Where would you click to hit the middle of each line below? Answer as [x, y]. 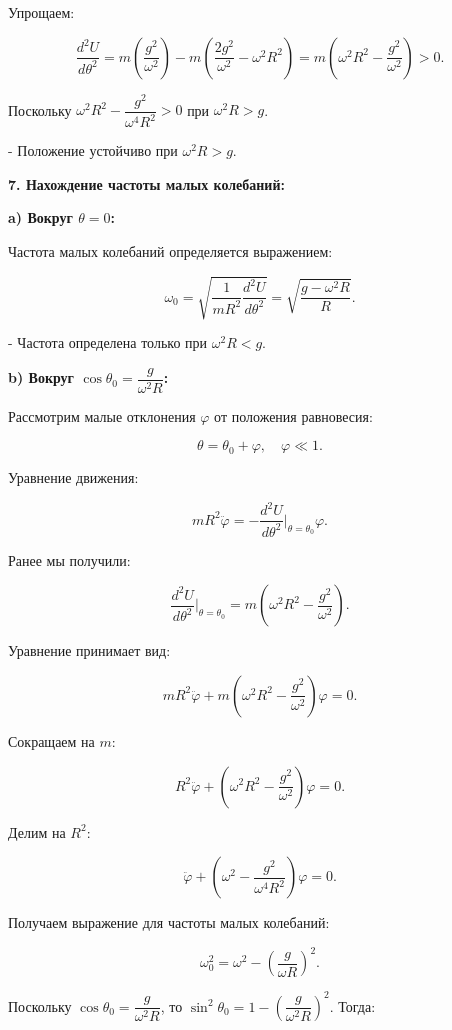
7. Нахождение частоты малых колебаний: [146, 183]
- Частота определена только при [108, 342]
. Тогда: [352, 1005]
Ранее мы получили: [69, 559]
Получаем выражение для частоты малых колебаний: [169, 922]
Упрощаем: [41, 12]
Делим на [37, 831]
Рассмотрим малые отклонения [102, 415]
